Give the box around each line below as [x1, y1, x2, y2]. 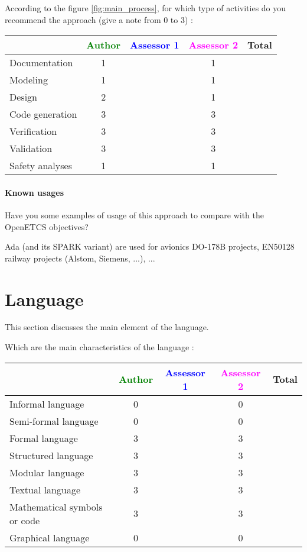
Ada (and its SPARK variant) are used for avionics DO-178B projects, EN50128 [5, 240, 295, 253]
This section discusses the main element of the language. [5, 321, 209, 333]
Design [9, 90, 37, 104]
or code [9, 513, 40, 527]
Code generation [9, 107, 77, 121]
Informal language [9, 396, 84, 411]
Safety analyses [9, 159, 72, 173]
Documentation [9, 56, 73, 70]
